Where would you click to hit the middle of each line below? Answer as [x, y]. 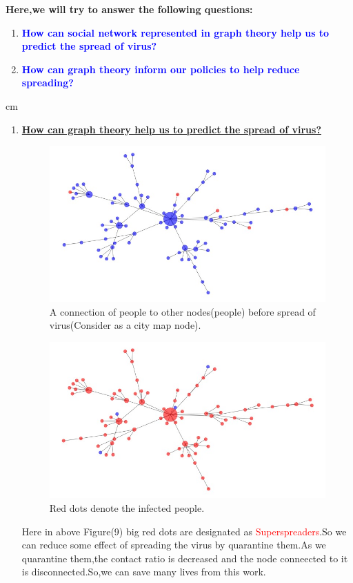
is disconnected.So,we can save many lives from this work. [144, 572]
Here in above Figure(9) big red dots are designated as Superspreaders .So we [184, 531]
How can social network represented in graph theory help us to [175, 32]
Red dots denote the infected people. [127, 508]
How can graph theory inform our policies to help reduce [161, 69]
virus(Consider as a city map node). [125, 325]
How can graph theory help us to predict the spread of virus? [171, 129]
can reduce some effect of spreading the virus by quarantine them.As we [174, 545]
